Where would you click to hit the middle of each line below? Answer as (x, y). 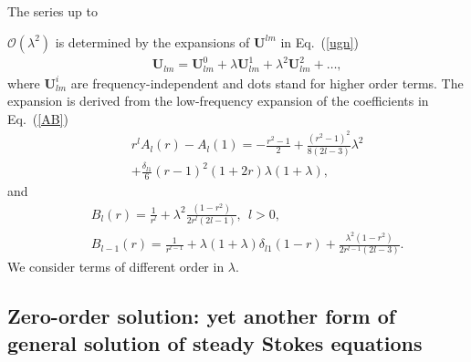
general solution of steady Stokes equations (215, 342)
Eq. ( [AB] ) (38, 118)
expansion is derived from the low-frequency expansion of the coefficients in (218, 101)
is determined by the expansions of (152, 41)
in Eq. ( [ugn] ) (319, 41)
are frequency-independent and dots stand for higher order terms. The (267, 83)
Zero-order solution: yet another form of (202, 316)
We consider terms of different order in (116, 267)
